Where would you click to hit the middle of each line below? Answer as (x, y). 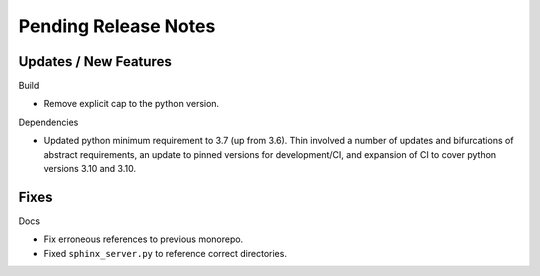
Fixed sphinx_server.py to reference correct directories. (165, 253)
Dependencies (48, 122)
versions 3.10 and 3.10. (90, 169)
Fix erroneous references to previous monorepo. (143, 239)
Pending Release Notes (117, 26)
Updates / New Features (95, 61)
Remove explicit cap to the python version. (131, 104)
